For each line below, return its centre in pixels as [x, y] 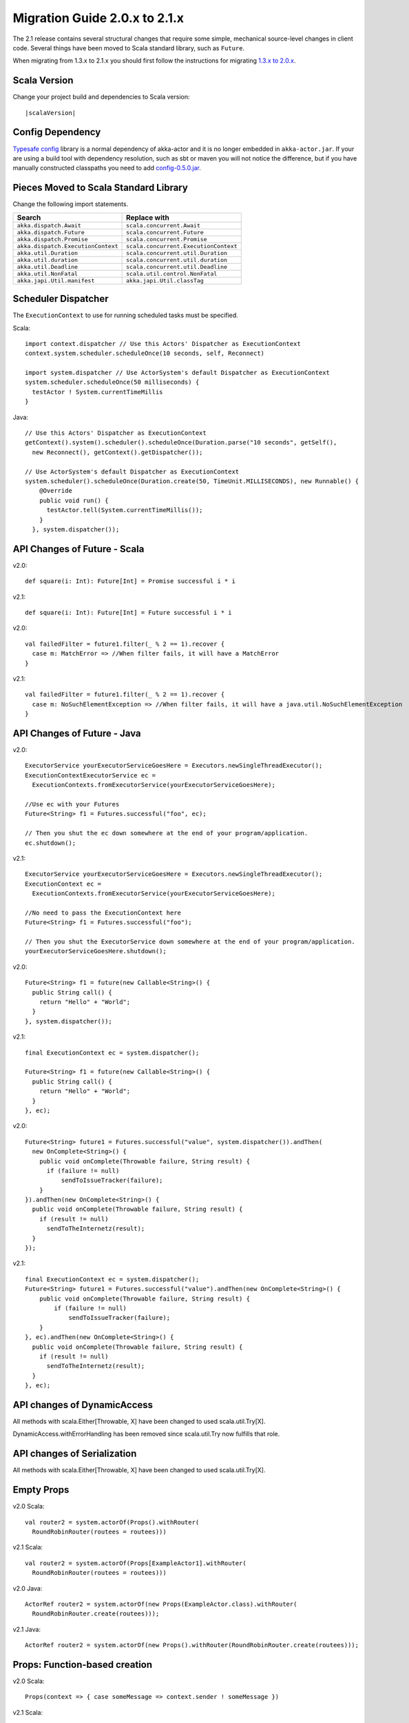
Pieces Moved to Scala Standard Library [101, 188]
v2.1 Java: [27, 1629]
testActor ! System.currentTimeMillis [97, 392]
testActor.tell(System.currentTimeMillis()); [125, 510]
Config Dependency [57, 132]
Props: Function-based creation [83, 1664]
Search [29, 217]
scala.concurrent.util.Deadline [177, 266]
